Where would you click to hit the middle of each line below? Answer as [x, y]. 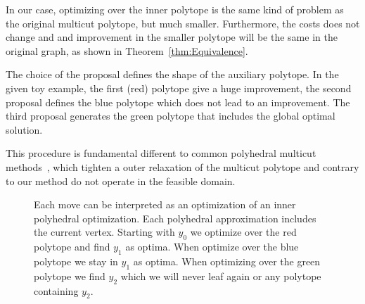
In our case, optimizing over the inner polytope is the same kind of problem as [175, 9]
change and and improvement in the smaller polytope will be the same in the [172, 37]
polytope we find [70, 275]
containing [56, 290]
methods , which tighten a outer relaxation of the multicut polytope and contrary [182, 166]
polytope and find [72, 247]
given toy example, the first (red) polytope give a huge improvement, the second [179, 88]
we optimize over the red [243, 232]
